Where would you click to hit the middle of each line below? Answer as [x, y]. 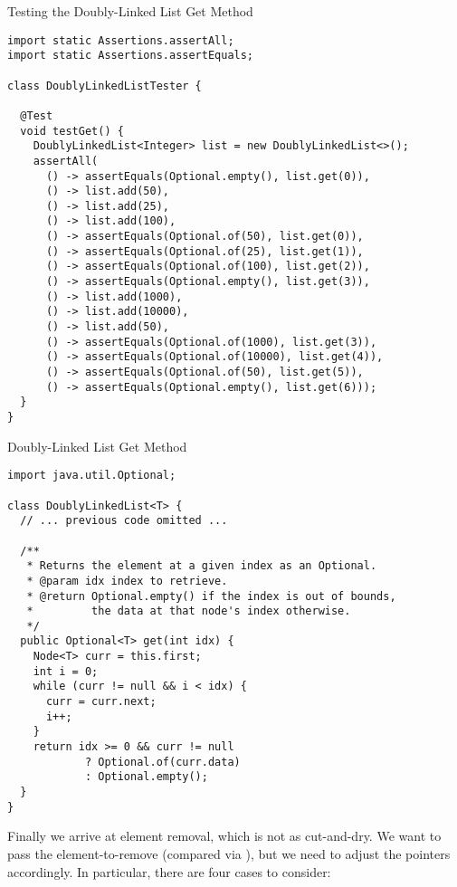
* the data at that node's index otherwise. [189, 611]
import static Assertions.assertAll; [121, 40]
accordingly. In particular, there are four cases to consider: [169, 871]
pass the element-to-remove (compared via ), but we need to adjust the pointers [229, 853]
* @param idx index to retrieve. [127, 581]
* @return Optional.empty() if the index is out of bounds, [211, 596]
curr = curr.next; [101, 702]
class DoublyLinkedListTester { [105, 86]
